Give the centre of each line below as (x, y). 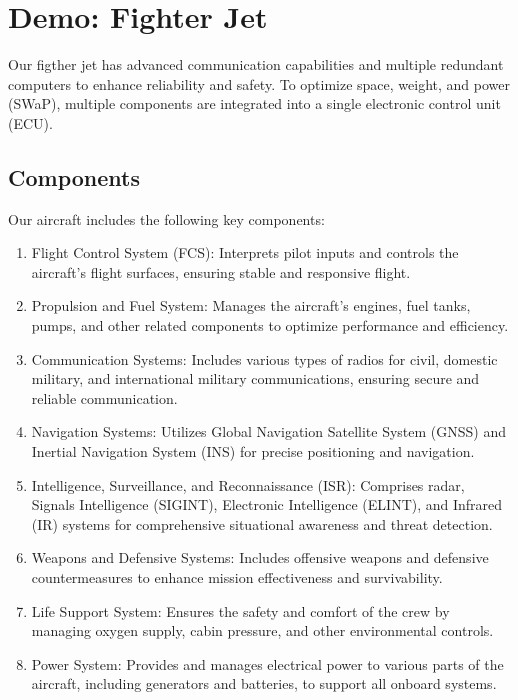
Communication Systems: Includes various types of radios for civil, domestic (264, 358)
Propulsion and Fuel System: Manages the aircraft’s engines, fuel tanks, (251, 305)
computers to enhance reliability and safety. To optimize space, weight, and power (259, 83)
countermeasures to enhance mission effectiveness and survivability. (237, 577)
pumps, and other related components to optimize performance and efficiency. (270, 325)
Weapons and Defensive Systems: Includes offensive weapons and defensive (260, 557)
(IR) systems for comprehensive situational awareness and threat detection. (262, 523)
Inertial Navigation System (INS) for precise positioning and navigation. (253, 451)
